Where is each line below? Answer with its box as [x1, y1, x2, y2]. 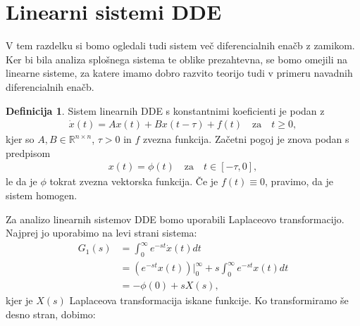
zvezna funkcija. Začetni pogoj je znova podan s [143, 132, 349, 146]
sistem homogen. [6, 187, 77, 202]
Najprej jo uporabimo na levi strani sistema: [6, 225, 197, 240]
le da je [6, 174, 37, 189]
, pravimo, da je [265, 174, 333, 189]
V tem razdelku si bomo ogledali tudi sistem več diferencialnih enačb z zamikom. [6, 38, 355, 53]
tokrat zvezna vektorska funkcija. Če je [49, 174, 218, 189]
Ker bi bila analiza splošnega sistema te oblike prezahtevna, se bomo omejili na [6, 51, 347, 66]
